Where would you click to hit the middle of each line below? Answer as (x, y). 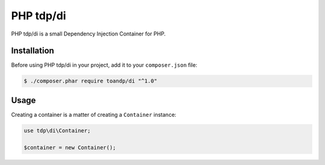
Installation (32, 51)
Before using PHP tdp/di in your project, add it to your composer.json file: (104, 65)
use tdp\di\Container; (57, 130)
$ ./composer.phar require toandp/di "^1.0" (91, 81)
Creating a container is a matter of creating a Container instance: (94, 114)
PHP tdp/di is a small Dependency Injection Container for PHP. (88, 34)
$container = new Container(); (70, 147)
